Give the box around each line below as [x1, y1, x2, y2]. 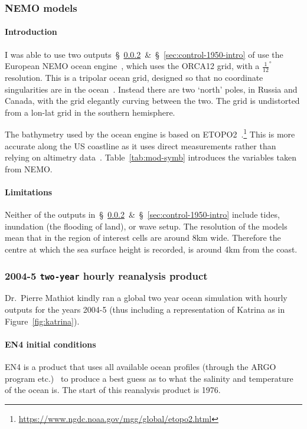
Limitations [5, 186, 53, 198]
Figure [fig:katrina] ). [5, 315, 80, 327]
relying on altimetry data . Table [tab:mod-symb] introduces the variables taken [5, 151, 296, 163]
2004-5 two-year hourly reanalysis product [5, 268, 208, 283]
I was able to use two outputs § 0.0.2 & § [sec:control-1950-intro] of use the [5, 48, 283, 60]
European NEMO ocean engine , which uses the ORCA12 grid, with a [5, 60, 260, 72]
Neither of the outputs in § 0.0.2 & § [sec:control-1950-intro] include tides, [5, 208, 280, 221]
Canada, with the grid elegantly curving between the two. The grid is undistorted [5, 94, 300, 107]
